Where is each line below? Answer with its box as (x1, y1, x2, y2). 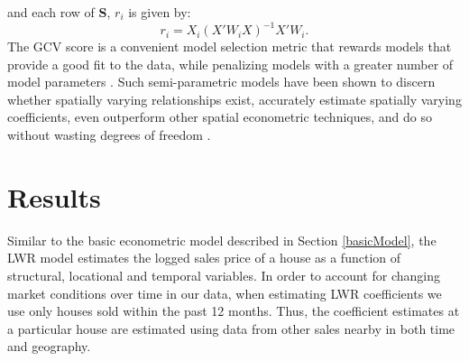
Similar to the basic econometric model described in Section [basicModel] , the (7, 230, 437, 249)
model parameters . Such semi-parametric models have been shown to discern (7, 72, 436, 91)
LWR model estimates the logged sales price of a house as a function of (7, 248, 401, 267)
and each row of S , (7, 3, 111, 21)
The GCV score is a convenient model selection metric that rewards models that (7, 37, 452, 56)
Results (7, 178, 101, 215)
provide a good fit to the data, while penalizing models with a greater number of (7, 54, 454, 73)
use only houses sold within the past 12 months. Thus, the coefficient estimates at (7, 301, 460, 320)
